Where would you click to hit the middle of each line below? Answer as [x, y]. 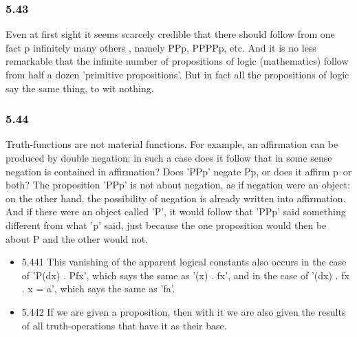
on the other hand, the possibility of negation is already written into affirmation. [176, 198]
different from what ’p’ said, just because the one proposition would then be [166, 225]
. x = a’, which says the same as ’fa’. [98, 289]
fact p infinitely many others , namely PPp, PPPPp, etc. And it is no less [161, 47]
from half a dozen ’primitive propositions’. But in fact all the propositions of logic [177, 74]
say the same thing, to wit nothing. [80, 88]
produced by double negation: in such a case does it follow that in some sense [169, 157]
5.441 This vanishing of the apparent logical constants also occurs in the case [184, 262]
